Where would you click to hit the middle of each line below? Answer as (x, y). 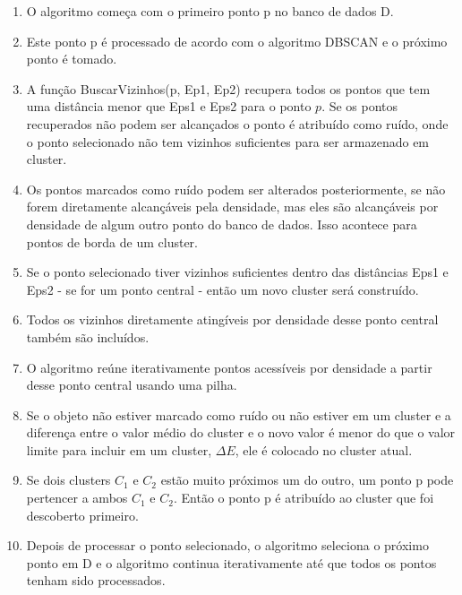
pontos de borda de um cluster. (112, 241)
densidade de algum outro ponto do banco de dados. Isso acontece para (222, 224)
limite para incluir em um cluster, (119, 449)
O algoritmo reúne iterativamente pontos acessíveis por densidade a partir (229, 367)
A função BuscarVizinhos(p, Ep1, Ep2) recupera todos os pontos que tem (228, 88)
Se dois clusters (68, 480)
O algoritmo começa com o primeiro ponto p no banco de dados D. (210, 11)
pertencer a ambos (77, 498)
